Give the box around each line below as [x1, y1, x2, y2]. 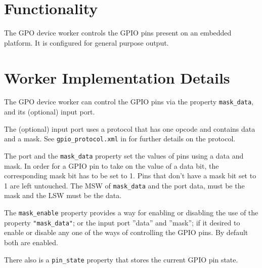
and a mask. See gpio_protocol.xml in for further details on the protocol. [4, 133, 236, 144]
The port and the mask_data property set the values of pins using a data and [4, 150, 244, 161]
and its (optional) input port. [4, 106, 95, 117]
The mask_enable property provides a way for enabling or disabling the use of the [4, 207, 258, 218]
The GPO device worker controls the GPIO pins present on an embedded [4, 27, 232, 38]
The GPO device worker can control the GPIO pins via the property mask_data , [4, 96, 254, 107]
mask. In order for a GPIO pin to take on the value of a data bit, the [4, 160, 219, 171]
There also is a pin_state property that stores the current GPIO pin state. [4, 254, 238, 264]
